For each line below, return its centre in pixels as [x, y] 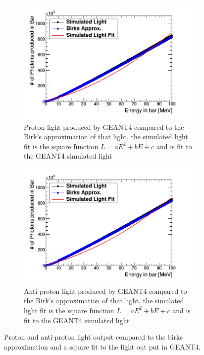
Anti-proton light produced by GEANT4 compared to [105, 291]
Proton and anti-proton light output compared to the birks [93, 337]
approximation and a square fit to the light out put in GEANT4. [102, 346]
